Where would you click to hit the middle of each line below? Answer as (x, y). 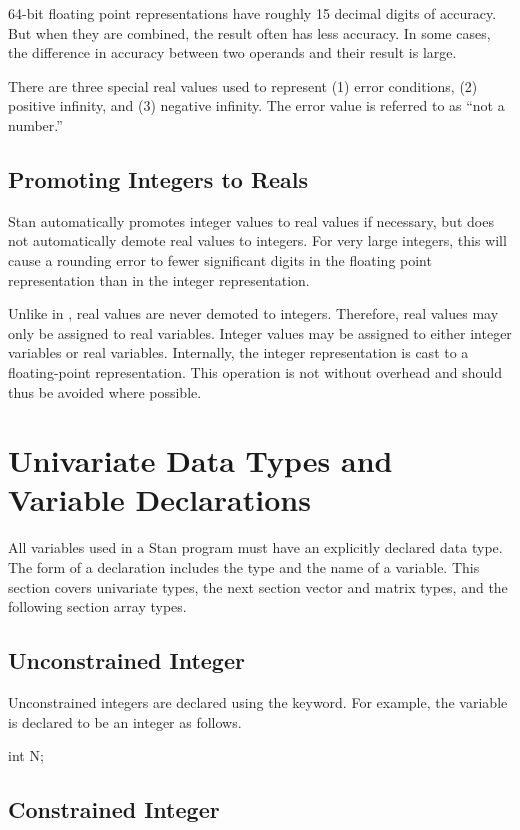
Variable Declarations (159, 499)
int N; (26, 755)
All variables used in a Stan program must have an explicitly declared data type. (255, 547)
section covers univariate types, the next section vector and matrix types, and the (258, 586)
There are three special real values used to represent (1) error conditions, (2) (243, 85)
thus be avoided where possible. (105, 391)
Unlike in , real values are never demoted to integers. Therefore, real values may (253, 313)
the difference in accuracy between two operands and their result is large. (232, 52)
